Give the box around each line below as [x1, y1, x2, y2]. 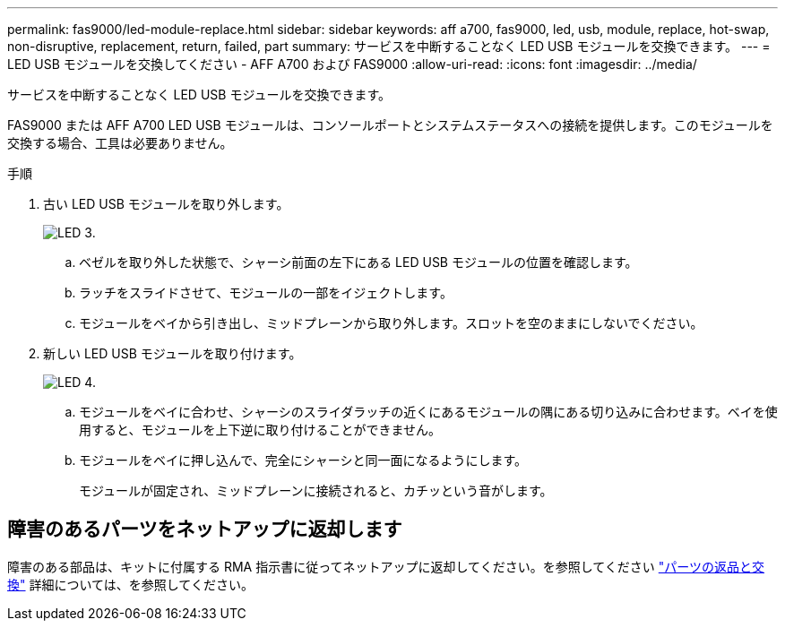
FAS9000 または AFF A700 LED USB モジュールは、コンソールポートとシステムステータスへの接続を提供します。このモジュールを [7, 117, 773, 133]
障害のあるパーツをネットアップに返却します [7, 518, 402, 541]
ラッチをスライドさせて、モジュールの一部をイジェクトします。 [79, 285, 453, 300]
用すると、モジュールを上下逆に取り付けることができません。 [79, 422, 442, 437]
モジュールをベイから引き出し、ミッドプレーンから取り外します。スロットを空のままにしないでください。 [79, 315, 703, 331]
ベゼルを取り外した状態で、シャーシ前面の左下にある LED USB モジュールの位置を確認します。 [79, 254, 638, 270]
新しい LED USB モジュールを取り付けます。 [43, 346, 302, 361]
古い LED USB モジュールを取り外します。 [43, 196, 289, 211]
